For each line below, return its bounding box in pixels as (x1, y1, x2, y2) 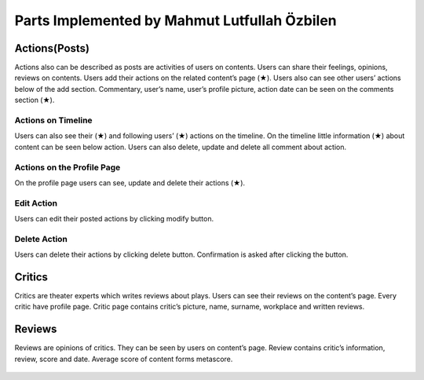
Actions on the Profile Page (14, 162, 121, 173)
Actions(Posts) (14, 42, 90, 55)
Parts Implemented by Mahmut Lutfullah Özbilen (14, 12, 337, 29)
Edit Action (14, 197, 58, 208)
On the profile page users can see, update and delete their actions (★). (14, 177, 246, 188)
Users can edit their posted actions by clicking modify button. (14, 214, 214, 224)
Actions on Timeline (14, 115, 93, 126)
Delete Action (14, 233, 68, 244)
